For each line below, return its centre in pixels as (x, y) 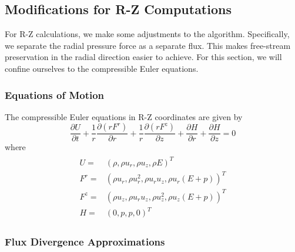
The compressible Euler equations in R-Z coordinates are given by (124, 116)
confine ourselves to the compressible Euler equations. (102, 68)
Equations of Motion (55, 94)
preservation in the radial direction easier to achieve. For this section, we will (143, 57)
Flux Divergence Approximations (85, 242)
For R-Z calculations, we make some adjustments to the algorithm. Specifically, (147, 34)
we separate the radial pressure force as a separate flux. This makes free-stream (148, 45)
